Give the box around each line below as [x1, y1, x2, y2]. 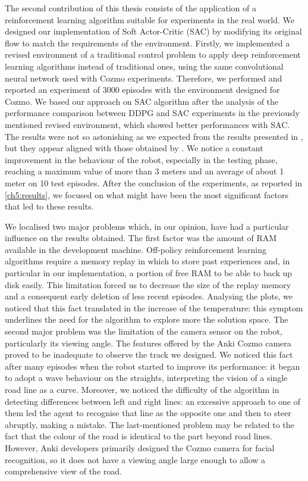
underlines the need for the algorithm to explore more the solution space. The [5, 313, 288, 326]
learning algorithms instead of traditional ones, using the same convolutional [5, 60, 284, 72]
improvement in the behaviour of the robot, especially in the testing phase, [5, 153, 278, 165]
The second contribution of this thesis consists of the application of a [5, 2, 256, 14]
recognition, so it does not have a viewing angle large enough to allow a [5, 453, 266, 466]
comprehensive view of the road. [5, 465, 122, 477]
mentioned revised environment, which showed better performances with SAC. [5, 118, 290, 130]
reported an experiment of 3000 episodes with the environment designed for [5, 83, 280, 96]
